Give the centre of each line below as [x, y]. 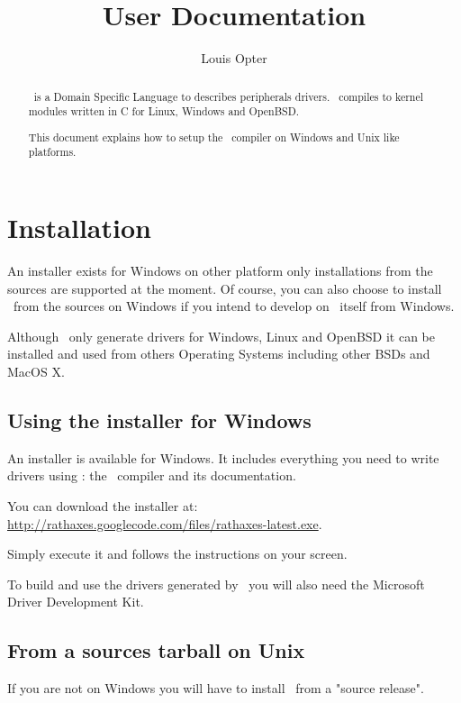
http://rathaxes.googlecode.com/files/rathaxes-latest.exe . [165, 523]
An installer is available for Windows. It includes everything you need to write [223, 457]
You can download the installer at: [103, 505]
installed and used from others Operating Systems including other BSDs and [219, 354]
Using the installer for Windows [159, 420]
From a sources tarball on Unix [156, 650]
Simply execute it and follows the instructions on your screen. [177, 554]
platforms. [52, 152]
